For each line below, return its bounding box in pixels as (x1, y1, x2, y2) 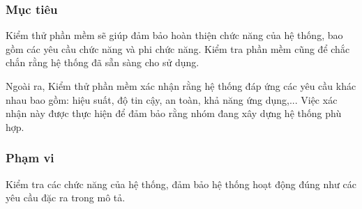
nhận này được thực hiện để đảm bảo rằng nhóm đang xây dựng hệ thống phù (6, 106, 342, 121)
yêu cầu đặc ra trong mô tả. (6, 190, 126, 205)
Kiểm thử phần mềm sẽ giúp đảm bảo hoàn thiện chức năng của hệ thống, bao (6, 28, 343, 42)
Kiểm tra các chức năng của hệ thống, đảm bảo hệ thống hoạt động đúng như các (6, 176, 356, 191)
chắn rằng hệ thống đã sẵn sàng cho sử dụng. (6, 55, 199, 70)
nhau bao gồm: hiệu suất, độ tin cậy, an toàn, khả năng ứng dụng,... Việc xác (6, 92, 338, 107)
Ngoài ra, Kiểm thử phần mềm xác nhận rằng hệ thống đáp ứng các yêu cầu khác (6, 79, 356, 93)
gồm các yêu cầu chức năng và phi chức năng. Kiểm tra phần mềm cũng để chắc (6, 41, 350, 56)
